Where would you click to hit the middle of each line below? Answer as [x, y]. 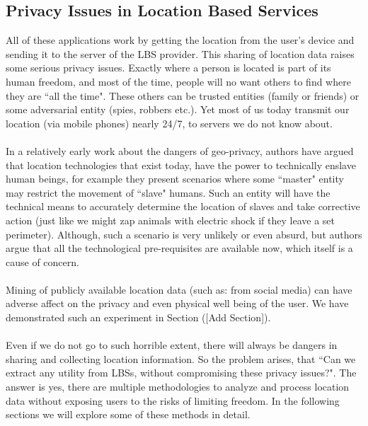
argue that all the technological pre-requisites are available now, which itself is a [179, 248]
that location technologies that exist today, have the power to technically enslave [181, 165]
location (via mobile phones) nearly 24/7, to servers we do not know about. [169, 123]
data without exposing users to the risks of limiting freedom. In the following [173, 400]
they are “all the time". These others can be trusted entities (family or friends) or [183, 95]
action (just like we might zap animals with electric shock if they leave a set [170, 220]
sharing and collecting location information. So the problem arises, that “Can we [181, 358]
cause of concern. [42, 261]
